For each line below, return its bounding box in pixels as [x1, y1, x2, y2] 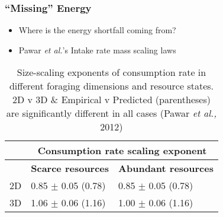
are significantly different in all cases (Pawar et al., [6, 106, 217, 120]
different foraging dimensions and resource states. [9, 79, 214, 93]
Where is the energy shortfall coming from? [18, 24, 176, 36]
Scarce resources [31, 161, 109, 175]
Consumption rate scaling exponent [37, 143, 207, 158]
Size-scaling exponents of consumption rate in [17, 65, 206, 79]
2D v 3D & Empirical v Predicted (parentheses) [12, 92, 211, 107]
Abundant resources [118, 161, 214, 175]
